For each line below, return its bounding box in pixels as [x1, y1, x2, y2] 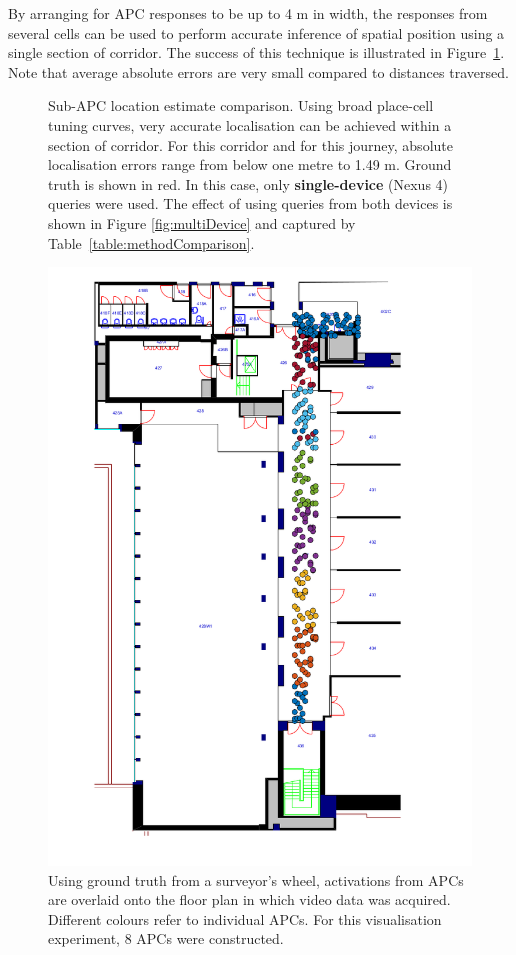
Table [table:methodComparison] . [48, 232, 255, 253]
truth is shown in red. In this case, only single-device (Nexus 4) [48, 173, 449, 194]
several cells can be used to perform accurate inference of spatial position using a [8, 22, 505, 43]
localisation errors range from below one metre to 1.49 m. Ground [48, 154, 452, 175]
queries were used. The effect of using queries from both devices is [48, 193, 453, 214]
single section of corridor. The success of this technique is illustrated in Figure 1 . [8, 42, 505, 63]
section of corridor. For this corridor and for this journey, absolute [48, 134, 453, 155]
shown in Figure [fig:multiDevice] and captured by [48, 212, 356, 233]
